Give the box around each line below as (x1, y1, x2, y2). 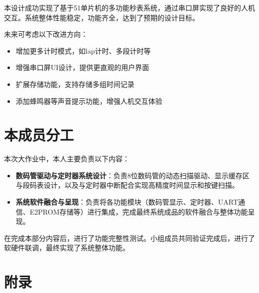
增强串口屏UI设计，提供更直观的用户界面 (15, 62, 149, 73)
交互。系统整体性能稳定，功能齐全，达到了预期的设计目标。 (4, 12, 199, 22)
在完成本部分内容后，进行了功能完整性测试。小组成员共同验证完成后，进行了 (4, 232, 255, 243)
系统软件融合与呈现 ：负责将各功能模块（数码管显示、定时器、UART (15, 197, 239, 207)
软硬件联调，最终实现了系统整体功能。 (4, 242, 129, 253)
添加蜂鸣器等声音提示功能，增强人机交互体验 (15, 95, 162, 106)
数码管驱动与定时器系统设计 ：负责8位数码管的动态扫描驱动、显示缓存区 (15, 170, 250, 180)
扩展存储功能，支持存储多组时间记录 (15, 78, 134, 89)
